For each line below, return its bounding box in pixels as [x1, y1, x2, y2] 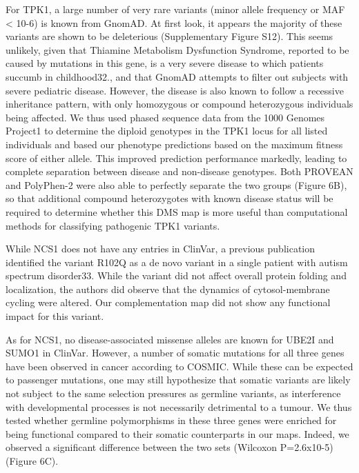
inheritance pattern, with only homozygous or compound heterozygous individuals [6, 97, 353, 111]
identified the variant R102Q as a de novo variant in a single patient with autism [6, 254, 348, 269]
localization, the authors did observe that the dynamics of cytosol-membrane [6, 281, 330, 296]
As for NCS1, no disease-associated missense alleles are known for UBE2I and [6, 332, 334, 346]
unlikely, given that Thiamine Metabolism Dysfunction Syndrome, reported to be [6, 42, 349, 57]
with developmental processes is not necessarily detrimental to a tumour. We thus [6, 399, 352, 414]
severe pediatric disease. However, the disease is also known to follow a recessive [6, 83, 344, 97]
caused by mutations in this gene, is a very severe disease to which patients [6, 56, 324, 70]
